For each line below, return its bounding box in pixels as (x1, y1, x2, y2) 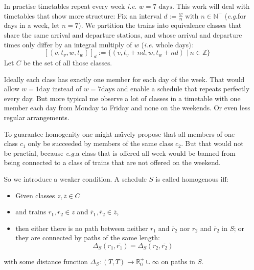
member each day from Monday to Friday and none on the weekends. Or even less (4, 103, 250, 113)
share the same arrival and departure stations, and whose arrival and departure (4, 30, 242, 40)
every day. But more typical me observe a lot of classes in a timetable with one (4, 93, 241, 103)
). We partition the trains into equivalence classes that (78, 20, 242, 30)
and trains (15, 207, 46, 217)
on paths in (161, 256, 195, 266)
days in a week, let (4, 20, 60, 30)
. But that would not (181, 138, 244, 148)
